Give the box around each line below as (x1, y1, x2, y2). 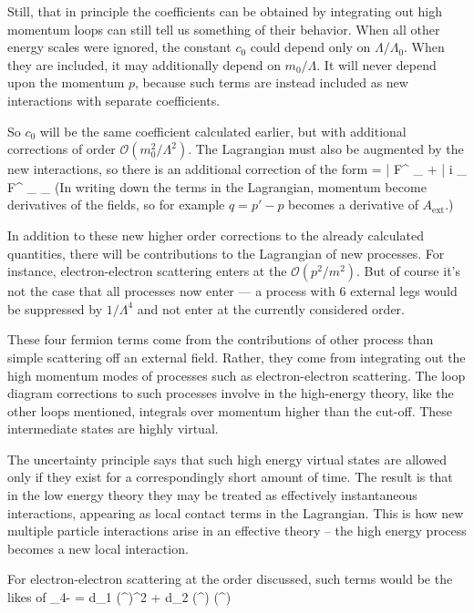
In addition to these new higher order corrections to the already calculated (7, 225, 424, 244)
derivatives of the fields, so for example (7, 195, 225, 214)
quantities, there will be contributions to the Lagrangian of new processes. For (7, 243, 445, 262)
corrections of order (7, 139, 116, 158)
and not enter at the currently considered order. (137, 299, 405, 318)
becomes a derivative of (288, 195, 418, 214)
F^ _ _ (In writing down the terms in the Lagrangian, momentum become (7, 177, 427, 196)
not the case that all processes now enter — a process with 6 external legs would (7, 281, 458, 301)
